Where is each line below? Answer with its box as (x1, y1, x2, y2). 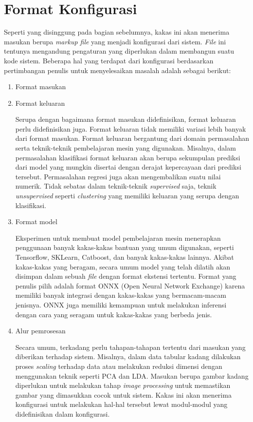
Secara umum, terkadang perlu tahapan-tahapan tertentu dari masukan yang (15, 342, 246, 352)
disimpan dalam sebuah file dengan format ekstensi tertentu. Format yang (15, 271, 236, 281)
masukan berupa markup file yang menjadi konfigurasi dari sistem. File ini (4, 36, 226, 46)
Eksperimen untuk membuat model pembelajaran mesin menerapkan (15, 232, 221, 243)
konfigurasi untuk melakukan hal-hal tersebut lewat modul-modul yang (15, 399, 228, 409)
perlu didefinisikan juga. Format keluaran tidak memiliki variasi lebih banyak (15, 123, 246, 134)
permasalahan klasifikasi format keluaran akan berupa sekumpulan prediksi (15, 152, 240, 162)
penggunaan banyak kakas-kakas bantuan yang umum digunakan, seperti (15, 242, 234, 252)
